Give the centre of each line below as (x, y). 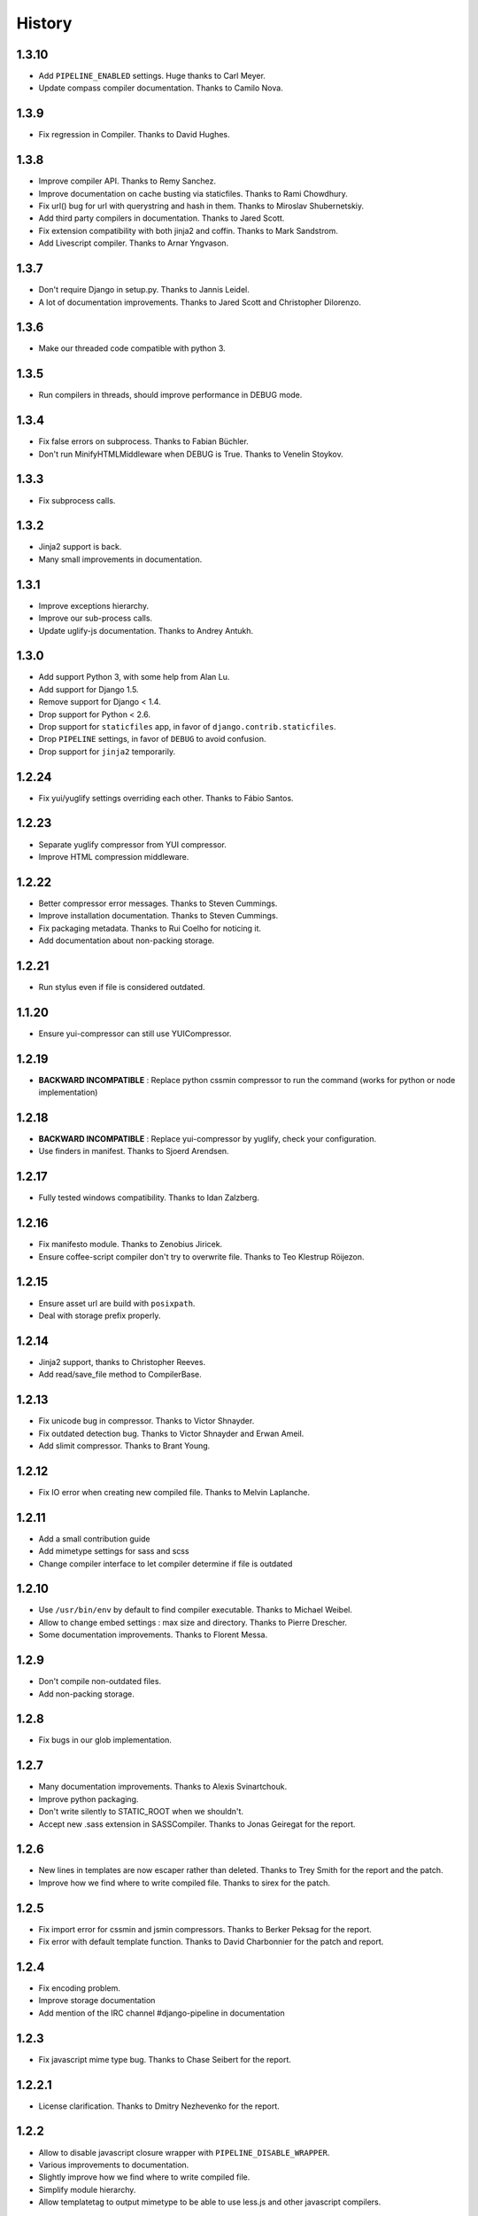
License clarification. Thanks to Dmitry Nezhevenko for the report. (159, 2106)
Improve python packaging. (89, 1799)
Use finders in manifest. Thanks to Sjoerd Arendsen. (134, 1151)
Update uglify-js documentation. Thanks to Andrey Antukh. (146, 630)
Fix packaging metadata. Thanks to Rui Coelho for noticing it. (150, 928)
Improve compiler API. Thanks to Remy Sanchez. (127, 181)
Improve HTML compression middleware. (114, 856)
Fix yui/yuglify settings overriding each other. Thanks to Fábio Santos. (166, 798)
